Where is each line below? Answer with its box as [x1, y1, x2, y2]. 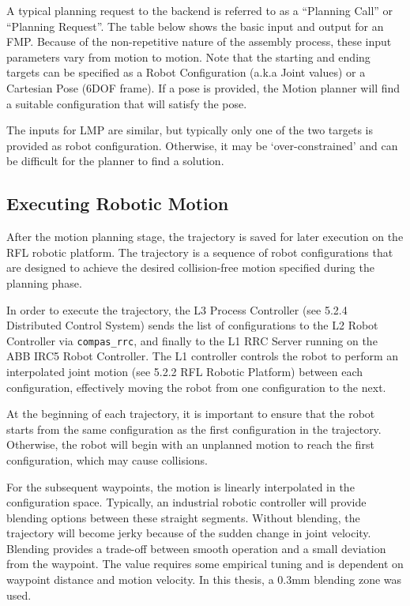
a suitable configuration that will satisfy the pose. [6, 95, 247, 111]
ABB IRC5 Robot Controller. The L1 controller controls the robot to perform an [6, 348, 399, 364]
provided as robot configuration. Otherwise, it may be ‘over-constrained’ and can [6, 137, 398, 153]
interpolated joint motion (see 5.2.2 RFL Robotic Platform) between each [6, 363, 363, 379]
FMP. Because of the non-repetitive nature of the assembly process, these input [6, 33, 392, 50]
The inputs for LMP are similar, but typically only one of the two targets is [6, 122, 374, 138]
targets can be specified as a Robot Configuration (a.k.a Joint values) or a [6, 64, 366, 81]
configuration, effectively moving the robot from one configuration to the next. [6, 378, 386, 395]
